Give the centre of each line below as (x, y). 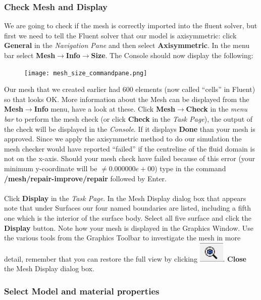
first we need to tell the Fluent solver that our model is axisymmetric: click (120, 35)
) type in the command (190, 168)
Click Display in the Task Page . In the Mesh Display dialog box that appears (125, 198)
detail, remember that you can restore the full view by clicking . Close (125, 258)
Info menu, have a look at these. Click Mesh (105, 109)
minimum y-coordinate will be (51, 168)
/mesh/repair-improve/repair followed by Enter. (86, 178)
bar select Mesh (30, 55)
